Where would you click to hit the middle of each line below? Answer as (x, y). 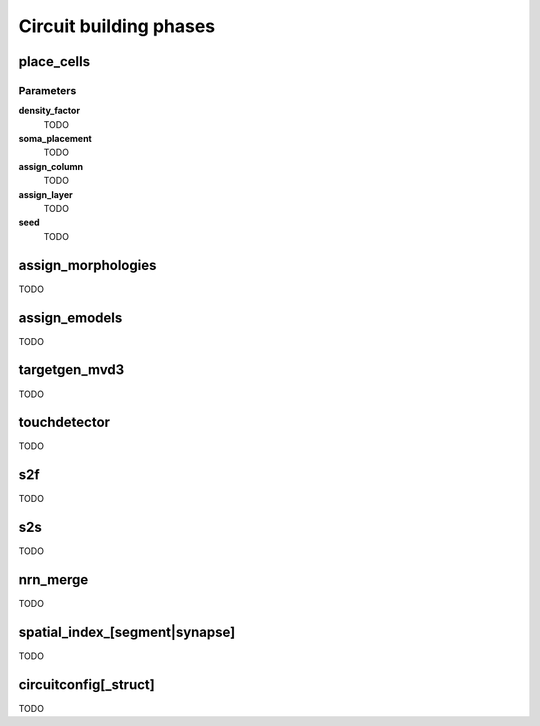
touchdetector (64, 422)
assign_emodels (70, 317)
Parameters (47, 90)
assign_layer (46, 194)
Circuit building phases (117, 26)
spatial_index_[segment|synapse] (127, 631)
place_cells (54, 61)
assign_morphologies (87, 265)
